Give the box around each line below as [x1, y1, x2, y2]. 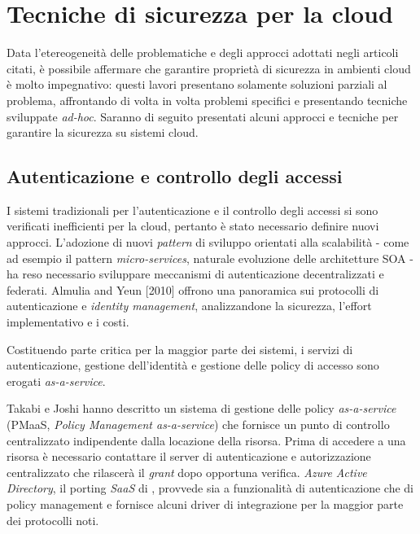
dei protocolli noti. [7, 511, 99, 528]
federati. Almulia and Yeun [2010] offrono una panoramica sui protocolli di [7, 281, 379, 298]
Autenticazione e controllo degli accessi [7, 164, 343, 189]
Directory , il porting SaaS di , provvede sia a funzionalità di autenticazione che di [7, 479, 413, 497]
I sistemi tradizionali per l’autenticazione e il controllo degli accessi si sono [7, 201, 378, 218]
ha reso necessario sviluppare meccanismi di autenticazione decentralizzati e [7, 265, 384, 282]
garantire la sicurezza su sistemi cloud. [7, 124, 199, 141]
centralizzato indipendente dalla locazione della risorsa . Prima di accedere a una [7, 431, 406, 449]
